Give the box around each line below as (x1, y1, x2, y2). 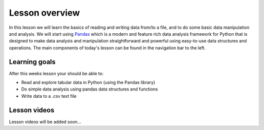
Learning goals (9, 58, 56, 66)
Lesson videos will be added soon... (9, 119, 82, 125)
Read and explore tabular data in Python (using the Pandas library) (21, 80, 155, 86)
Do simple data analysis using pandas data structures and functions (21, 86, 158, 92)
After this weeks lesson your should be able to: (9, 70, 104, 76)
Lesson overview (9, 7, 80, 18)
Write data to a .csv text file (21, 93, 77, 99)
